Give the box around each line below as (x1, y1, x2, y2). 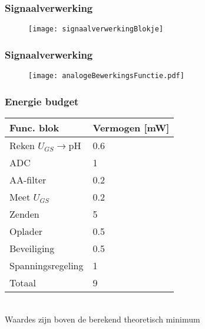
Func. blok (9, 120, 59, 134)
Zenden (9, 207, 39, 221)
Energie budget (5, 93, 79, 108)
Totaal (9, 275, 36, 289)
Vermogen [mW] (92, 120, 170, 134)
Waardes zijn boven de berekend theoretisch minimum (5, 312, 200, 325)
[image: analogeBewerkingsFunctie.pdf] (28, 72, 184, 80)
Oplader (9, 224, 43, 238)
